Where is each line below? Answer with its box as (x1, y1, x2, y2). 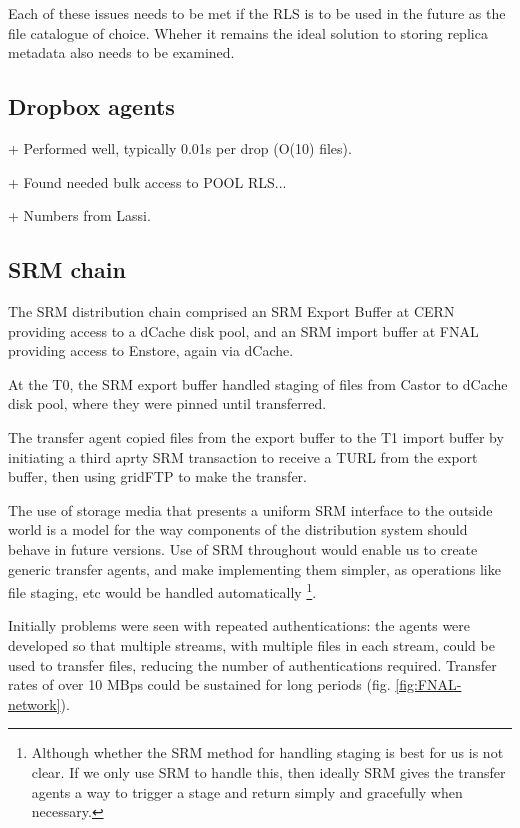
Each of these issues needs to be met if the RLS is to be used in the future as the (8, 3, 506, 23)
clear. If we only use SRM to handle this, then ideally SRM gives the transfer (31, 761, 506, 782)
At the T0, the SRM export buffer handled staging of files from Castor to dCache (8, 373, 508, 394)
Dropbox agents (8, 91, 175, 122)
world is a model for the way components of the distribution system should (8, 519, 468, 540)
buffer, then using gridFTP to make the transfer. (8, 466, 307, 487)
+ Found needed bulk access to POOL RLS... (8, 171, 287, 192)
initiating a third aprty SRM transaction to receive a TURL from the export (8, 446, 478, 467)
